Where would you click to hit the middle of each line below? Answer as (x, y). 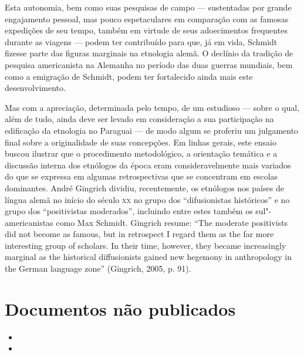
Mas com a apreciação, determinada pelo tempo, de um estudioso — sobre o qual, (152, 107)
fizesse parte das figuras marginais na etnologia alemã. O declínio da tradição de (149, 53)
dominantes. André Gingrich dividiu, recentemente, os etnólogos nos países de (144, 187)
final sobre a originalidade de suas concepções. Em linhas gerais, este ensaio (141, 142)
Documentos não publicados (120, 308)
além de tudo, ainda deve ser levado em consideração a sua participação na (139, 119)
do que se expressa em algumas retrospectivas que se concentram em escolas (141, 176)
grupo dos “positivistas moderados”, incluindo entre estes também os (129, 211)
